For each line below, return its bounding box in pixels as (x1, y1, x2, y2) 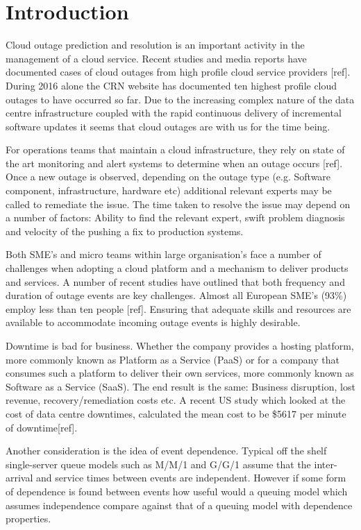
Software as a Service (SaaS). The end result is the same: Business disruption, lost (6, 379, 355, 393)
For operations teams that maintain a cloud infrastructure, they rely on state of (6, 142, 345, 157)
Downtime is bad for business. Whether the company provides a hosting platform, (6, 339, 354, 352)
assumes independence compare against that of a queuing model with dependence (6, 497, 353, 512)
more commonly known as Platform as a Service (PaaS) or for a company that (6, 352, 339, 366)
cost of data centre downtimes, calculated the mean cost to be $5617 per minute (6, 406, 346, 420)
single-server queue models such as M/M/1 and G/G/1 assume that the (6, 456, 311, 471)
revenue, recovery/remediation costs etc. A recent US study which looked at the (6, 393, 346, 407)
